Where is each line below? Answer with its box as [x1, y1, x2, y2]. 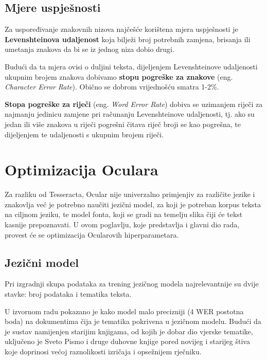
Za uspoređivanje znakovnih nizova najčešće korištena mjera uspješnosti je [5, 24, 238, 34]
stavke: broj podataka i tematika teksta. [5, 289, 132, 299]
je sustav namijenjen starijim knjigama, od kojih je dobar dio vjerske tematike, [5, 326, 253, 336]
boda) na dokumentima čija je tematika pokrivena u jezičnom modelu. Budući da [5, 316, 261, 327]
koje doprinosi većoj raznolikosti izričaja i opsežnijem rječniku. [5, 346, 202, 356]
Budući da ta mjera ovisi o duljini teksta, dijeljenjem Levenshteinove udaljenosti [5, 61, 258, 71]
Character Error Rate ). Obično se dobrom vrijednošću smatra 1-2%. [5, 81, 219, 92]
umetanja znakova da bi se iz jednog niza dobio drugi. [5, 44, 174, 55]
